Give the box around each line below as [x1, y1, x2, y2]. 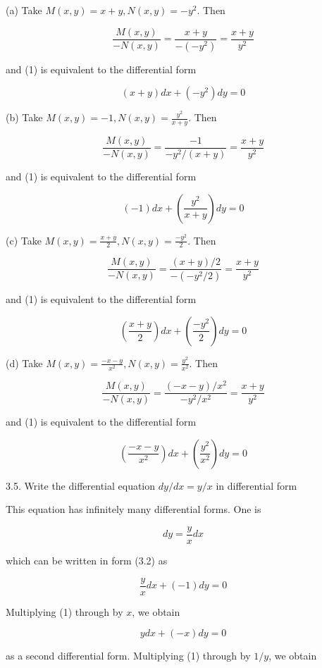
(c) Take [6, 233, 42, 247]
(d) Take [6, 355, 43, 370]
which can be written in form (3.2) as [6, 553, 168, 568]
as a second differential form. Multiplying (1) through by [6, 648, 251, 663]
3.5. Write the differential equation [6, 478, 156, 493]
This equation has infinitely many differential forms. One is [6, 502, 261, 517]
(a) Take [6, 3, 42, 17]
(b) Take [6, 110, 43, 125]
